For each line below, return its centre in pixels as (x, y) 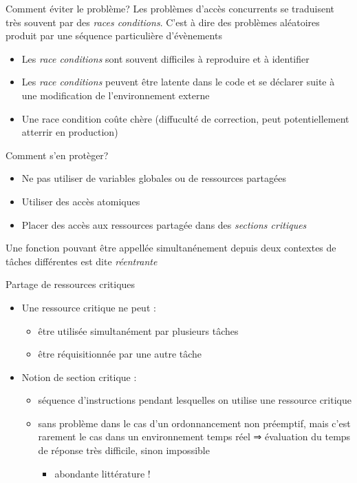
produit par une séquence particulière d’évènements (114, 35)
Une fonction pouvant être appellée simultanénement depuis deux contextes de (171, 248)
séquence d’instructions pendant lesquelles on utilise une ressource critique (195, 400)
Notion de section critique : (79, 377)
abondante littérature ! (102, 473)
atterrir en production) (70, 132)
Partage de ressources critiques (71, 284)
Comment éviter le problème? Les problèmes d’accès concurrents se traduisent (170, 8)
